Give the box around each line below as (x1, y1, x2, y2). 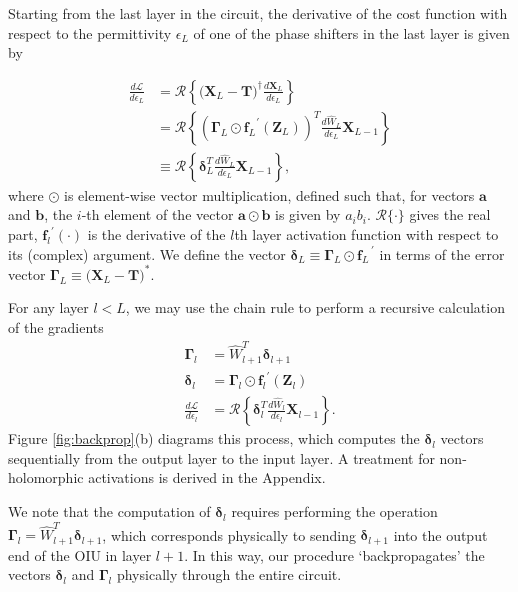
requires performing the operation (231, 501, 438, 522)
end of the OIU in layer (8, 544, 152, 565)
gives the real (409, 204, 491, 225)
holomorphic (8, 467, 84, 488)
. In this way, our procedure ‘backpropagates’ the (184, 544, 485, 565)
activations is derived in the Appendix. (88, 467, 326, 488)
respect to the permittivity (8, 22, 172, 43)
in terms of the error (379, 243, 505, 264)
